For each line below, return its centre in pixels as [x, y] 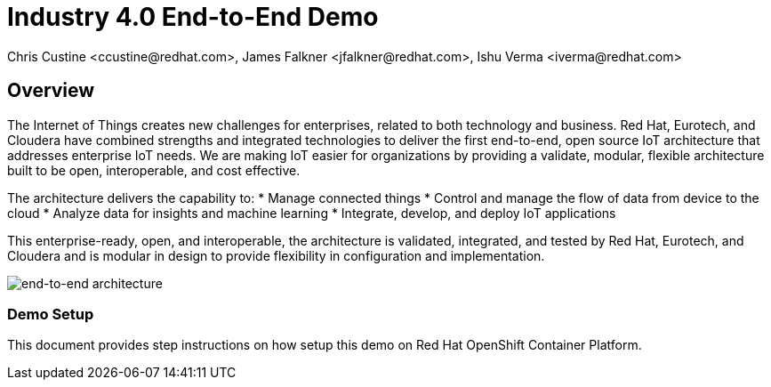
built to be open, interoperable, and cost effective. [154, 170]
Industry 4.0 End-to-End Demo [193, 17]
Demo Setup [51, 314]
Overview [51, 91]
